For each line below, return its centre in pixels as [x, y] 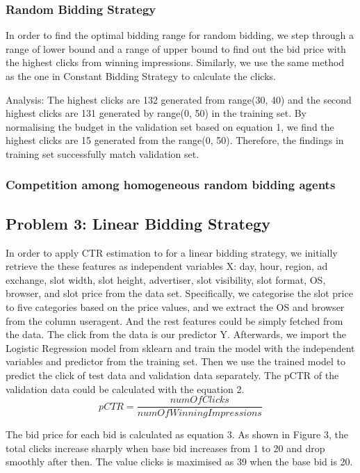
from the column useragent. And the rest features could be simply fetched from [174, 320]
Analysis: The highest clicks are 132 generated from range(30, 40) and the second [179, 99]
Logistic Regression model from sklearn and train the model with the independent [180, 347]
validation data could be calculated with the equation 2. [125, 388]
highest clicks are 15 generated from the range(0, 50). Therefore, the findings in [175, 140]
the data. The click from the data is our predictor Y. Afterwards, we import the [176, 334]
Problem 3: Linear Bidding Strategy [138, 223]
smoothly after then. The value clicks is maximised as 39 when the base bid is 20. [179, 462]
